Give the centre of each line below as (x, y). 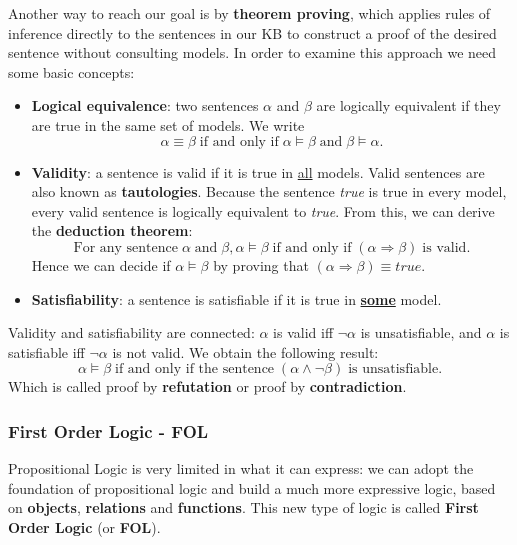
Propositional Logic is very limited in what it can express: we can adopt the (241, 468)
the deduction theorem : (112, 230)
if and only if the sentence (195, 369)
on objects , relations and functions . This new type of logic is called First (243, 507)
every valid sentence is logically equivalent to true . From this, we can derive (263, 210)
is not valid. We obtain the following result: (245, 351)
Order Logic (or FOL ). (84, 526)
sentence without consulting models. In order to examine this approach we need (252, 52)
